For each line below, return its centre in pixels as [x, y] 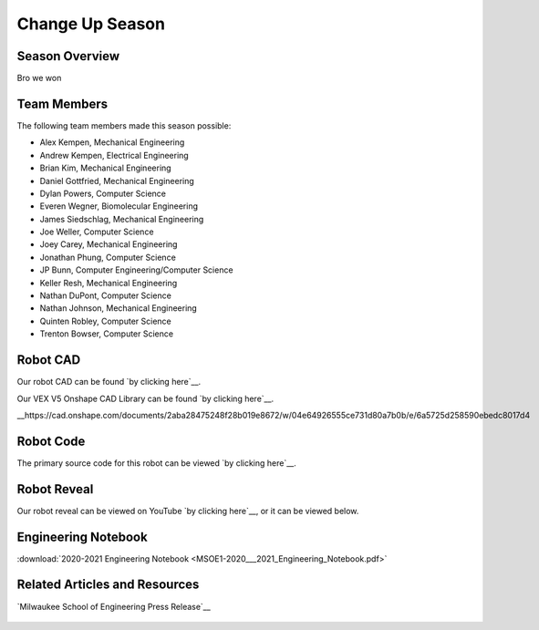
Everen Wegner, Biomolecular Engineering [119, 206]
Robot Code [51, 441]
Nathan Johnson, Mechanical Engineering [119, 308]
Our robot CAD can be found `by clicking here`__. [109, 382]
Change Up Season [91, 24]
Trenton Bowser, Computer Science [106, 334]
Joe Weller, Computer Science [97, 232]
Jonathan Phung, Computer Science [108, 257]
